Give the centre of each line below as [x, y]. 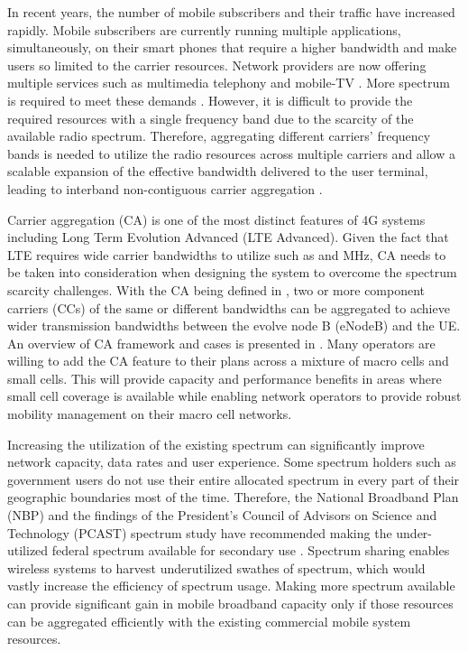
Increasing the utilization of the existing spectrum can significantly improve [216, 444]
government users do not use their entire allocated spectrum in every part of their [234, 479]
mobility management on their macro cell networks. [150, 414]
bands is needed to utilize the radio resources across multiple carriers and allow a [231, 153]
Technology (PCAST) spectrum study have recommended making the [200, 532]
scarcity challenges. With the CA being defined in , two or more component [216, 289]
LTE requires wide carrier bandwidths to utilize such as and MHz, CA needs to [227, 254]
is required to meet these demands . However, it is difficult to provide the [210, 100]
